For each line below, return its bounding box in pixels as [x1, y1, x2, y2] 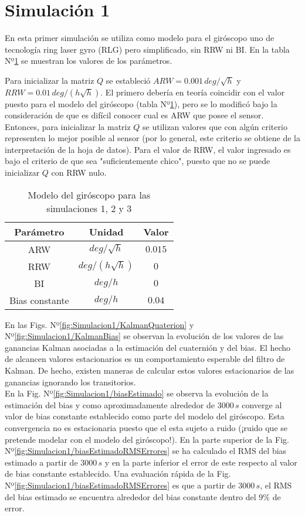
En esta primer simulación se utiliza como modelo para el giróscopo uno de [5, 32, 274, 44]
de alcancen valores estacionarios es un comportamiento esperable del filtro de [5, 353, 285, 365]
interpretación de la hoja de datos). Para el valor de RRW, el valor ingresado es [5, 143, 291, 155]
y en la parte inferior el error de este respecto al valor [104, 456, 297, 468]
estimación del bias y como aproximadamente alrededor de [5, 398, 215, 411]
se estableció [106, 74, 151, 86]
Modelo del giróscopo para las [28, 187, 151, 201]
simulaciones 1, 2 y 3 [46, 201, 132, 215]
